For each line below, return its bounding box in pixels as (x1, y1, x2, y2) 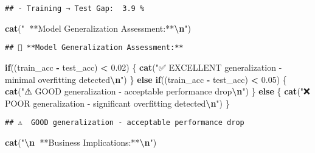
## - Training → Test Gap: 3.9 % (5, 4, 145, 13)
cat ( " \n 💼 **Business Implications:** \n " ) (5, 135, 157, 148)
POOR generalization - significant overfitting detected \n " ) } (5, 96, 230, 109)
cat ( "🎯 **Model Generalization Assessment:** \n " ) (5, 21, 191, 34)
